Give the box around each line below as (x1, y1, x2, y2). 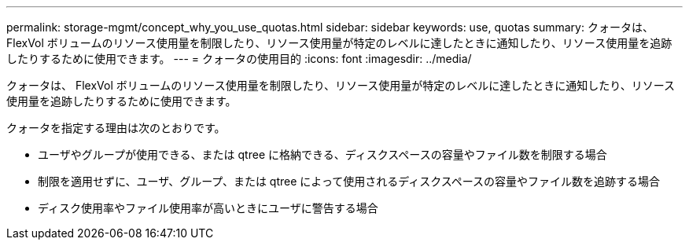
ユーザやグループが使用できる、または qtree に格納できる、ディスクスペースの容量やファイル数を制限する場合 (38, 148, 607, 161)
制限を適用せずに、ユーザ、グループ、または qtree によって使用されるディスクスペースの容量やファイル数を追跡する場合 (38, 174, 661, 188)
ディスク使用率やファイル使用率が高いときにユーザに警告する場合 (38, 201, 378, 215)
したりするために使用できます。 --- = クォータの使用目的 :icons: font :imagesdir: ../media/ (6, 52, 472, 65)
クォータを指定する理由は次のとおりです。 (6, 121, 226, 134)
